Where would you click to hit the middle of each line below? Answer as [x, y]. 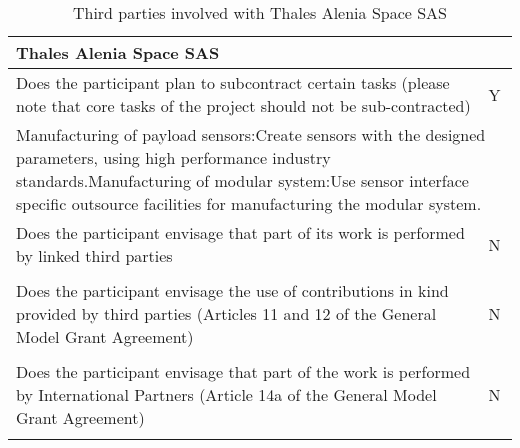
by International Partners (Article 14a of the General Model [226, 394]
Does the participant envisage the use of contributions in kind [232, 290]
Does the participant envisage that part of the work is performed [243, 371]
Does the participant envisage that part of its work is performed [240, 232]
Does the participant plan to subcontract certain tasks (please [233, 82]
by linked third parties [94, 255]
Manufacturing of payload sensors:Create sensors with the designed [251, 134]
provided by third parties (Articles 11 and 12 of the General [226, 313]
